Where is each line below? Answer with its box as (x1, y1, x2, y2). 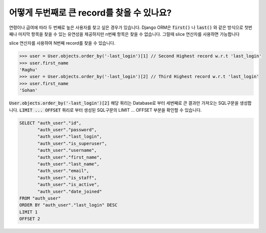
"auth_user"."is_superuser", (37, 140, 108, 146)
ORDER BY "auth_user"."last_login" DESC (19, 202, 117, 208)
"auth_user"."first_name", (37, 154, 102, 160)
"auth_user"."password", (37, 127, 97, 133)
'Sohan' (19, 88, 38, 93)
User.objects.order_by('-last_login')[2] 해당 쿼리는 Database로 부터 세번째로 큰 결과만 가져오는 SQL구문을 (9, 100, 239, 106)
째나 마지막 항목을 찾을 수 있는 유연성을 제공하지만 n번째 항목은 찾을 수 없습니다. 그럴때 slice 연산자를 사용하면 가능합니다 (9, 31, 240, 37)
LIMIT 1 (19, 209, 38, 215)
